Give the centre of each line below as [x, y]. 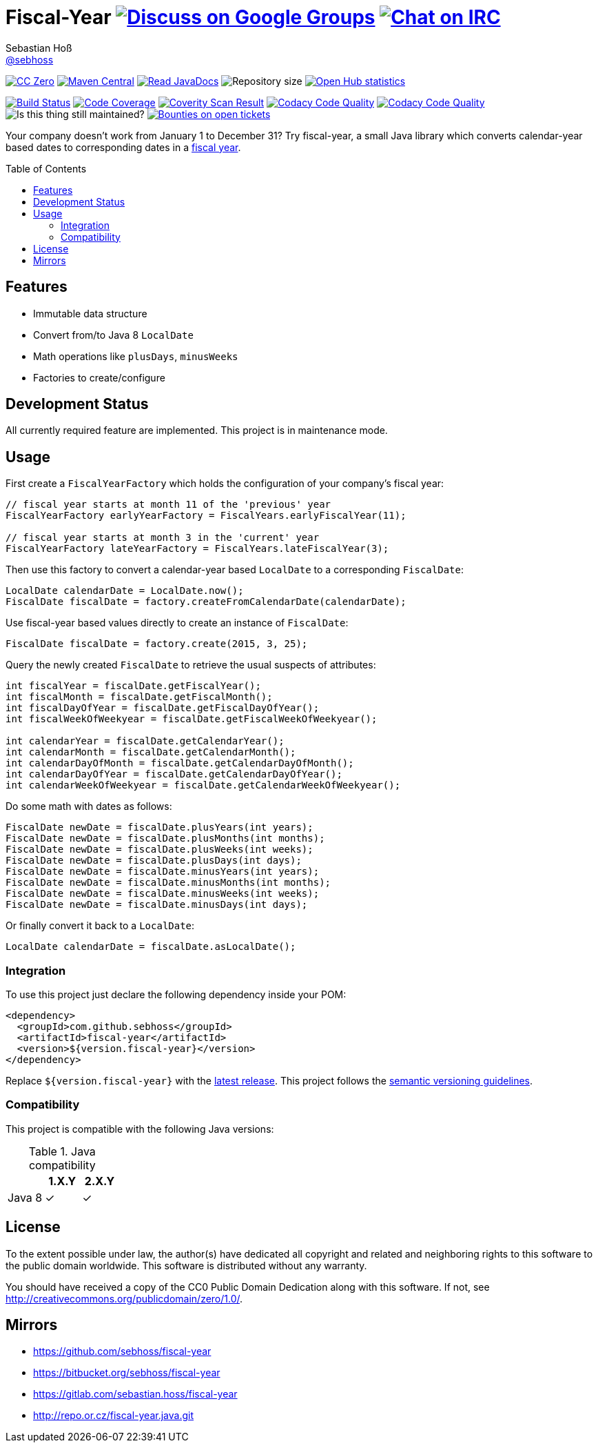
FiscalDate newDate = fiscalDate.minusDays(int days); [157, 905]
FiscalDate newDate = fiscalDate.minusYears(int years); [163, 872]
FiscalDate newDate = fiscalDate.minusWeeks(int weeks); [163, 894]
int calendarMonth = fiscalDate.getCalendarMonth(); [151, 752]
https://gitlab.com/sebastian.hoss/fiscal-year [135, 1394]
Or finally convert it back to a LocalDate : [100, 926]
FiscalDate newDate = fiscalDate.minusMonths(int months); [168, 883]
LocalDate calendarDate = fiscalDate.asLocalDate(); [151, 947]
